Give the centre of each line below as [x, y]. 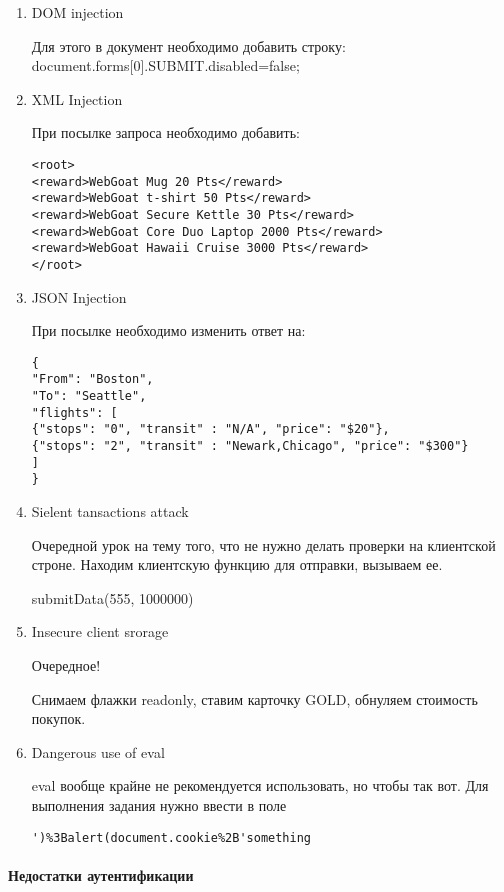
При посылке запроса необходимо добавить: [165, 132]
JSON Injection [79, 296]
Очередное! [66, 664]
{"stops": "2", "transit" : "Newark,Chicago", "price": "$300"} [250, 446]
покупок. [58, 718]
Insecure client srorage [100, 631]
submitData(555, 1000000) [112, 597]
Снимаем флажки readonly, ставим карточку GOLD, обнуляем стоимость [254, 698]
